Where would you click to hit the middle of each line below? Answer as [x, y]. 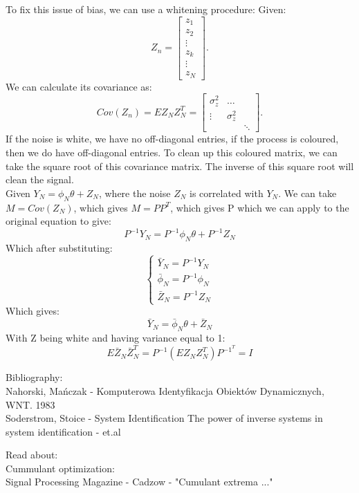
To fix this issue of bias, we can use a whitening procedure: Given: [146, 9]
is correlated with [227, 193]
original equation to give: [58, 221]
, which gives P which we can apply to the [260, 207]
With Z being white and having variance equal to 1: [116, 338]
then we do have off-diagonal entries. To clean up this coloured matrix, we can [172, 152]
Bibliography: [34, 377]
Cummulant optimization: [60, 468]
